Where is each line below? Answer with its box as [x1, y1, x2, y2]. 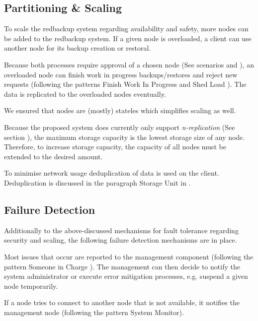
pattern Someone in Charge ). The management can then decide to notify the [4, 261, 240, 271]
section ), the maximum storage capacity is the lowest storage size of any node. [4, 131, 245, 142]
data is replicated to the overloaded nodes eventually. [4, 88, 166, 99]
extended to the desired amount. [4, 151, 103, 161]
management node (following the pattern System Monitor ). [4, 307, 184, 317]
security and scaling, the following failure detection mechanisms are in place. [4, 235, 237, 245]
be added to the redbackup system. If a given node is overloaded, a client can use [4, 33, 252, 43]
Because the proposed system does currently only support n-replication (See [4, 122, 235, 132]
